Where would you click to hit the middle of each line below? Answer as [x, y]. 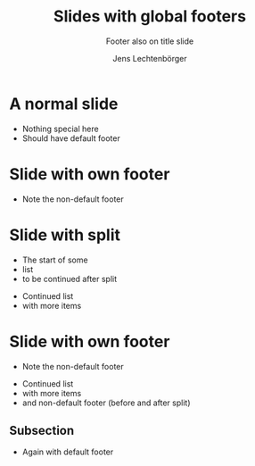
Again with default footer [68, 452]
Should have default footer [71, 138]
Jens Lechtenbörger [150, 58]
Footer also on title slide [150, 41]
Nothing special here [61, 129]
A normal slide [64, 104]
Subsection [42, 430]
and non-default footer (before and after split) [106, 403]
